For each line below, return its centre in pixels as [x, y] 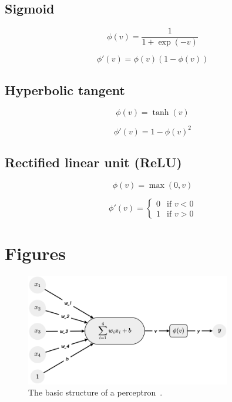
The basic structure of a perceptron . [95, 392]
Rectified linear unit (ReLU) [93, 162]
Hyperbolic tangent [65, 89]
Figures [35, 253]
